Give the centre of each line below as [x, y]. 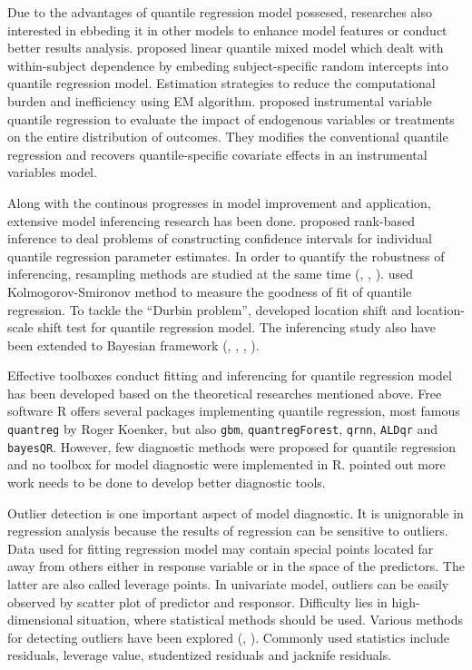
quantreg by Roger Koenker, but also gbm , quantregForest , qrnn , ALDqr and [223, 429]
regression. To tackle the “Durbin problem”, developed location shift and [210, 309]
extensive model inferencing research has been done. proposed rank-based [211, 220]
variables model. [52, 172]
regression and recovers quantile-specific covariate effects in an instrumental [217, 154]
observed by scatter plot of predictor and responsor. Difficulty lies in [197, 601]
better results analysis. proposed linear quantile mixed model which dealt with [226, 48]
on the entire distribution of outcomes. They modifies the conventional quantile [228, 137]
